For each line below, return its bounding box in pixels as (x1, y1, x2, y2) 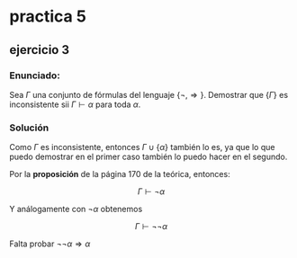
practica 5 (9, 6, 87, 27)
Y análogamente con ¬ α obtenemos (9, 204, 143, 215)
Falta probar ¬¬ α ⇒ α (9, 238, 91, 249)
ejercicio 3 (9, 42, 70, 58)
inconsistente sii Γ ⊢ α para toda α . (9, 99, 141, 110)
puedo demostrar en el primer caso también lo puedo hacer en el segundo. (9, 151, 288, 163)
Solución (9, 121, 49, 134)
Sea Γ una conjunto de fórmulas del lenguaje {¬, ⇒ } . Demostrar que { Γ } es (9, 89, 289, 100)
